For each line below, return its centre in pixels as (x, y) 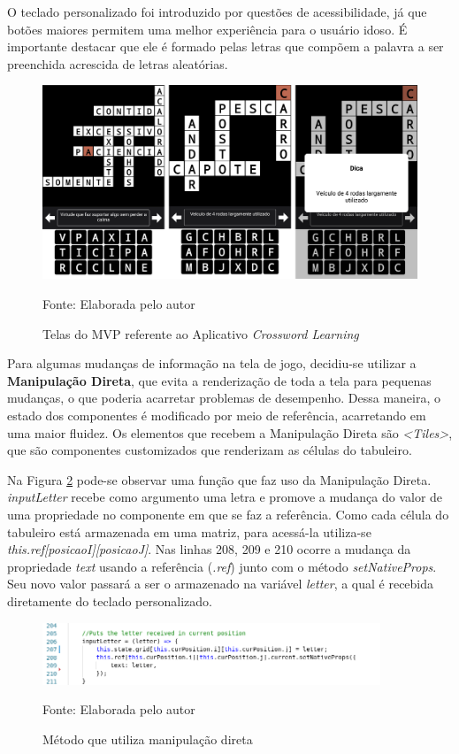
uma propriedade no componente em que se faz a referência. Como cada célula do (228, 514)
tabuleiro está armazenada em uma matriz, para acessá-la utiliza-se (189, 531)
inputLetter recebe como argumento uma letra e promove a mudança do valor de (225, 497)
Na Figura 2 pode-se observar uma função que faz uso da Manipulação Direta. (219, 479)
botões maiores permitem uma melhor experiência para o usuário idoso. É (207, 29)
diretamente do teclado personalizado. (110, 600)
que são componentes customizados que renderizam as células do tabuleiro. (210, 450)
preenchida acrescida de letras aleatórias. (118, 63)
